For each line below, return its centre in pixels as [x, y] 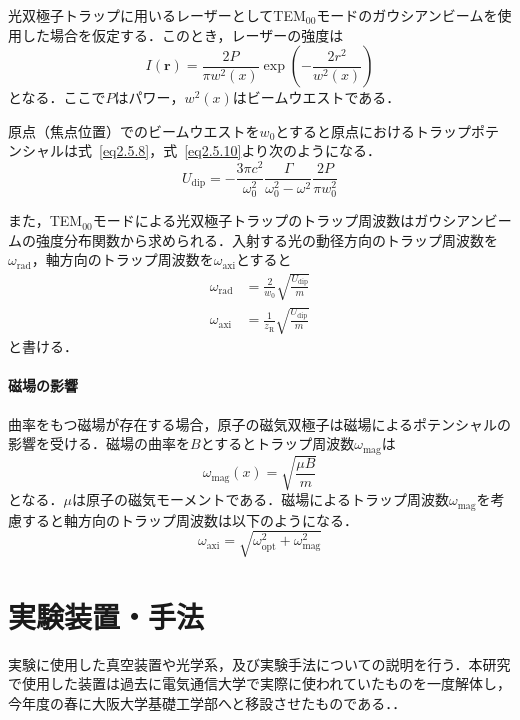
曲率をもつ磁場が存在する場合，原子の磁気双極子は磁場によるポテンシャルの [260, 423]
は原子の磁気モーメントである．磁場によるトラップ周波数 [260, 499]
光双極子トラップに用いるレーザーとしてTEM [157, 15]
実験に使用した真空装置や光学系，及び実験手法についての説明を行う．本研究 [259, 663]
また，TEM [45, 220]
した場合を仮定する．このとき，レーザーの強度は [182, 34]
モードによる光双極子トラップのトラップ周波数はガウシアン [288, 220]
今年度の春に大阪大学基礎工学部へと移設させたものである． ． [207, 703]
